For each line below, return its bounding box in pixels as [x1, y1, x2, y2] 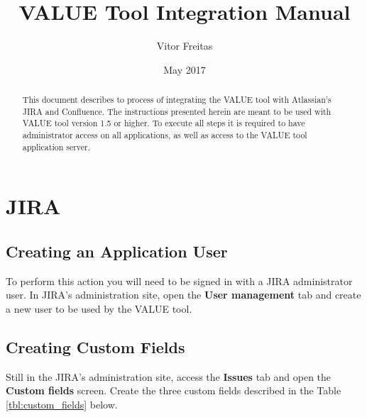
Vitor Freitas [156, 38, 213, 53]
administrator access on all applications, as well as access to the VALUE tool [22, 129, 307, 141]
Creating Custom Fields [6, 335, 185, 357]
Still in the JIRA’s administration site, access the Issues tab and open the [6, 369, 332, 384]
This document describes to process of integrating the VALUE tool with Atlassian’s [22, 94, 332, 106]
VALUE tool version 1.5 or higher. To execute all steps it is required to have [22, 117, 305, 129]
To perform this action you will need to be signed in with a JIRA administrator [6, 273, 353, 288]
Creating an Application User [6, 240, 228, 262]
